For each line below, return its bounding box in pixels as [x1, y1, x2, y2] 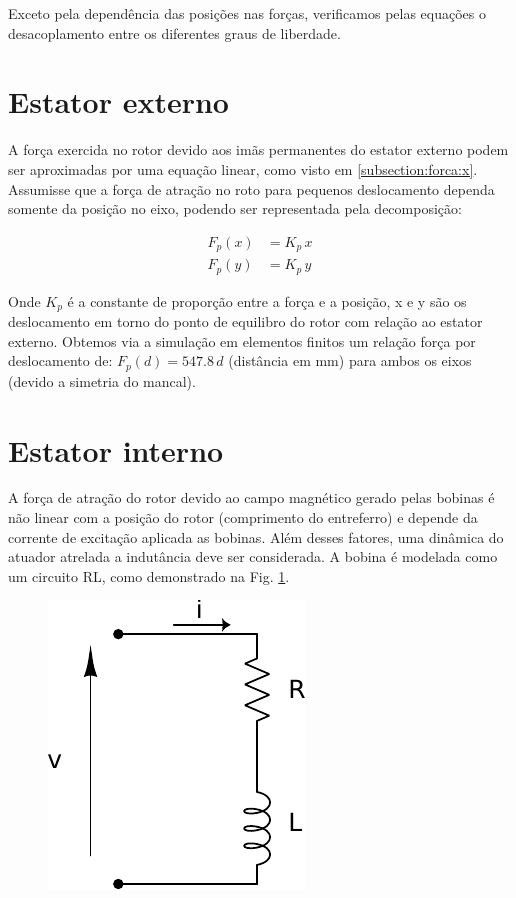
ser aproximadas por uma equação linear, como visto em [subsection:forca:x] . [8, 158, 478, 179]
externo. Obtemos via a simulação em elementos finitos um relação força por [8, 330, 476, 351]
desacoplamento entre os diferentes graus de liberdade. [8, 22, 341, 43]
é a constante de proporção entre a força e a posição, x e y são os [67, 290, 467, 311]
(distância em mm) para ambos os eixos [228, 350, 472, 371]
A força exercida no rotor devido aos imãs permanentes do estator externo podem [8, 139, 509, 160]
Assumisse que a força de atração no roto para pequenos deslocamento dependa [8, 178, 495, 199]
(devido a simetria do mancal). [8, 370, 196, 391]
